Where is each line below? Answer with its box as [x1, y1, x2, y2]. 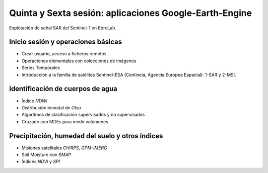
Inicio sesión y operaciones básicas [9, 38, 122, 46]
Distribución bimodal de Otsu [21, 104, 81, 110]
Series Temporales [21, 65, 60, 71]
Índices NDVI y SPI [21, 159, 60, 165]
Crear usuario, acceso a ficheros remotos [21, 51, 107, 57]
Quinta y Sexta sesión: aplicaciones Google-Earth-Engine [9, 7, 252, 18]
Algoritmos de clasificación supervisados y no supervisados [21, 112, 145, 118]
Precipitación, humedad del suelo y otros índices [9, 132, 163, 140]
